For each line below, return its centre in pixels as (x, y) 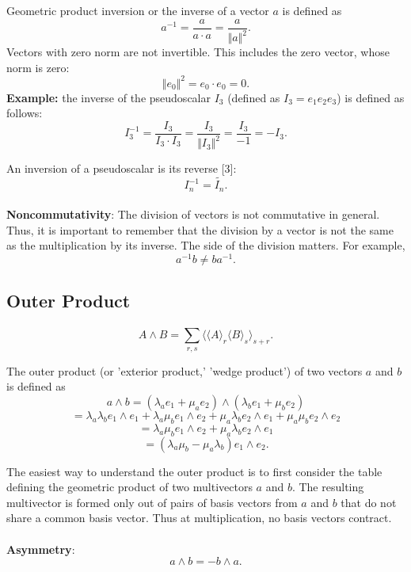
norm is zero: (38, 67)
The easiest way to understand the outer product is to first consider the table (194, 471)
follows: (25, 113)
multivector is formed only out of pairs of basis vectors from (152, 502)
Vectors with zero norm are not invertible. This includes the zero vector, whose (198, 51)
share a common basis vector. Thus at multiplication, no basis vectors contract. (199, 518)
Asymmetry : (41, 549)
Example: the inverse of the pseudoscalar (108, 97)
